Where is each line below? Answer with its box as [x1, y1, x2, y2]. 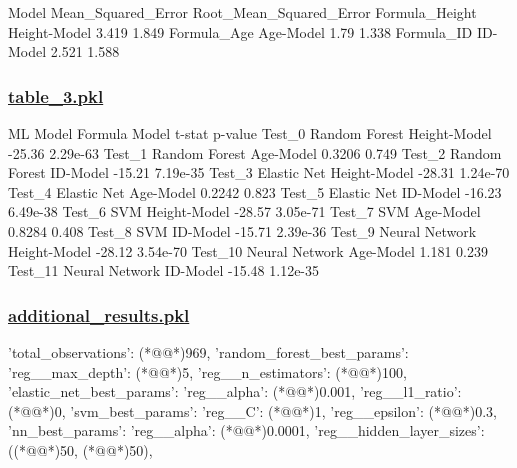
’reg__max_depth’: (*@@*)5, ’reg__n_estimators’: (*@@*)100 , [8, 361, 407, 382]
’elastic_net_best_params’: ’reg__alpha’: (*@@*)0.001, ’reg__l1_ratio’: [8, 381, 462, 402]
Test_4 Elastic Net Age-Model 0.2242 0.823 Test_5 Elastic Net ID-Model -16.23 [8, 181, 502, 202]
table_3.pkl [8, 83, 104, 108]
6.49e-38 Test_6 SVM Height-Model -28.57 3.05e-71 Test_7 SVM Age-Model [8, 201, 481, 222]
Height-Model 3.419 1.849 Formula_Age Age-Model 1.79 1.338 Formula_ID [8, 21, 473, 42]
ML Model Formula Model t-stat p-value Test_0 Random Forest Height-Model [8, 123, 492, 143]
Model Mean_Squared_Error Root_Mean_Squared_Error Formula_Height [8, 2, 477, 22]
